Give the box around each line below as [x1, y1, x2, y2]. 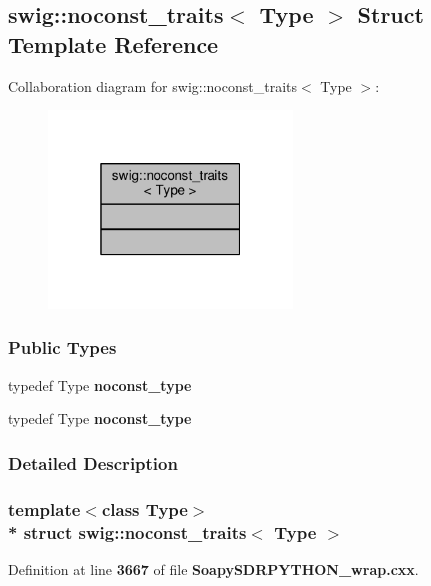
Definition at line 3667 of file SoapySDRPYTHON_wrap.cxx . [8, 558, 419, 579]
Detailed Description [8, 450, 178, 475]
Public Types [8, 335, 117, 360]
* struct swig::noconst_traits [8, 519, 247, 544]
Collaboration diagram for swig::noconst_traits [8, 75, 297, 96]
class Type [101, 496, 188, 521]
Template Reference [8, 28, 219, 59]
